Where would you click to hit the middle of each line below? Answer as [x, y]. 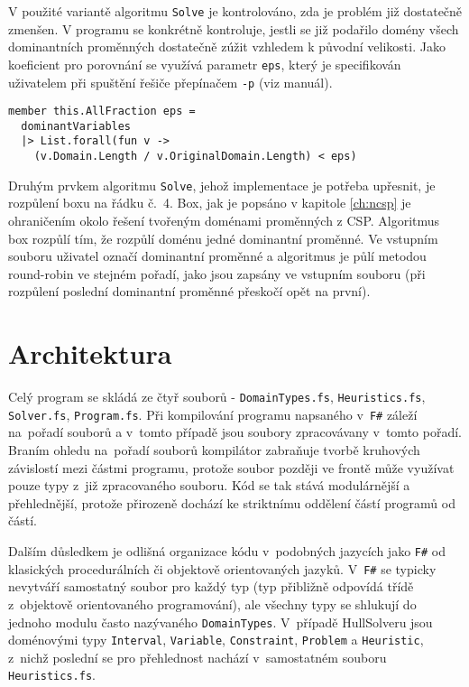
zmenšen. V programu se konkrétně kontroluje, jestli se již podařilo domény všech [234, 28]
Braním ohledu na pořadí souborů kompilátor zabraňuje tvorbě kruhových [214, 450]
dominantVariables [76, 126]
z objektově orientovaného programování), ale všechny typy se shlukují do [212, 603]
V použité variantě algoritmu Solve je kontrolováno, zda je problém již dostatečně [235, 11]
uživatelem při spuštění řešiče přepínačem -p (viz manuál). [170, 82]
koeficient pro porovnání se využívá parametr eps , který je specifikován [205, 64]
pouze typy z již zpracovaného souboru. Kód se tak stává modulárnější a [209, 485]
